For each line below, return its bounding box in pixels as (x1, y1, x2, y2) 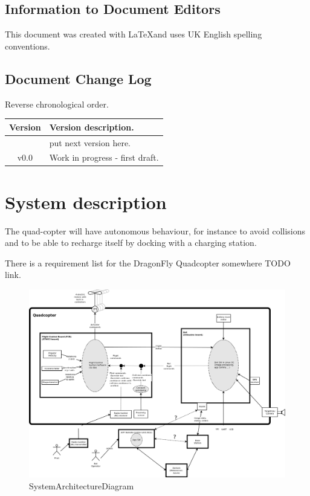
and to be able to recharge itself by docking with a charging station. (5, 236, 257, 249)
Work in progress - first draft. (49, 151, 159, 164)
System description (5, 189, 167, 214)
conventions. (5, 39, 50, 52)
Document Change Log (5, 69, 152, 88)
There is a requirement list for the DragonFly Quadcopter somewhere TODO (5, 256, 291, 269)
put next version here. (49, 136, 131, 149)
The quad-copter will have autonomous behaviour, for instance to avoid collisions (5, 224, 306, 237)
